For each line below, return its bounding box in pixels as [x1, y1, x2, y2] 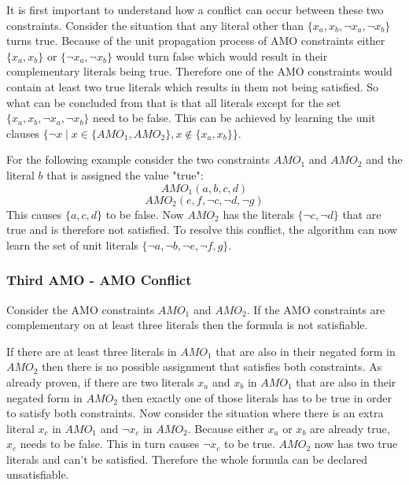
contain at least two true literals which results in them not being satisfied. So [6, 78, 379, 94]
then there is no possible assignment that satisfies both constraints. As [42, 358, 382, 375]
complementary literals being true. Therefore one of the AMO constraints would [6, 63, 392, 80]
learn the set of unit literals [6, 236, 138, 253]
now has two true [314, 435, 398, 452]
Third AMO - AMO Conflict [6, 270, 192, 290]
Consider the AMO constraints [6, 301, 155, 317]
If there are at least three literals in [6, 342, 177, 359]
